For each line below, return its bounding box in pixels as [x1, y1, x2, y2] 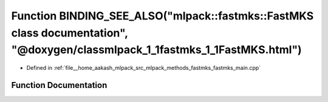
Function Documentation [11, 80, 108, 90]
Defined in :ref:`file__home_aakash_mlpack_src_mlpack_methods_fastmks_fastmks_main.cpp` [26, 64, 261, 72]
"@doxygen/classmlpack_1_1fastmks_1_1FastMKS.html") [11, 43, 302, 57]
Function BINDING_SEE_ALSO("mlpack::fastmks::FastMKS [11, 9, 314, 22]
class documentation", [11, 26, 128, 39]
